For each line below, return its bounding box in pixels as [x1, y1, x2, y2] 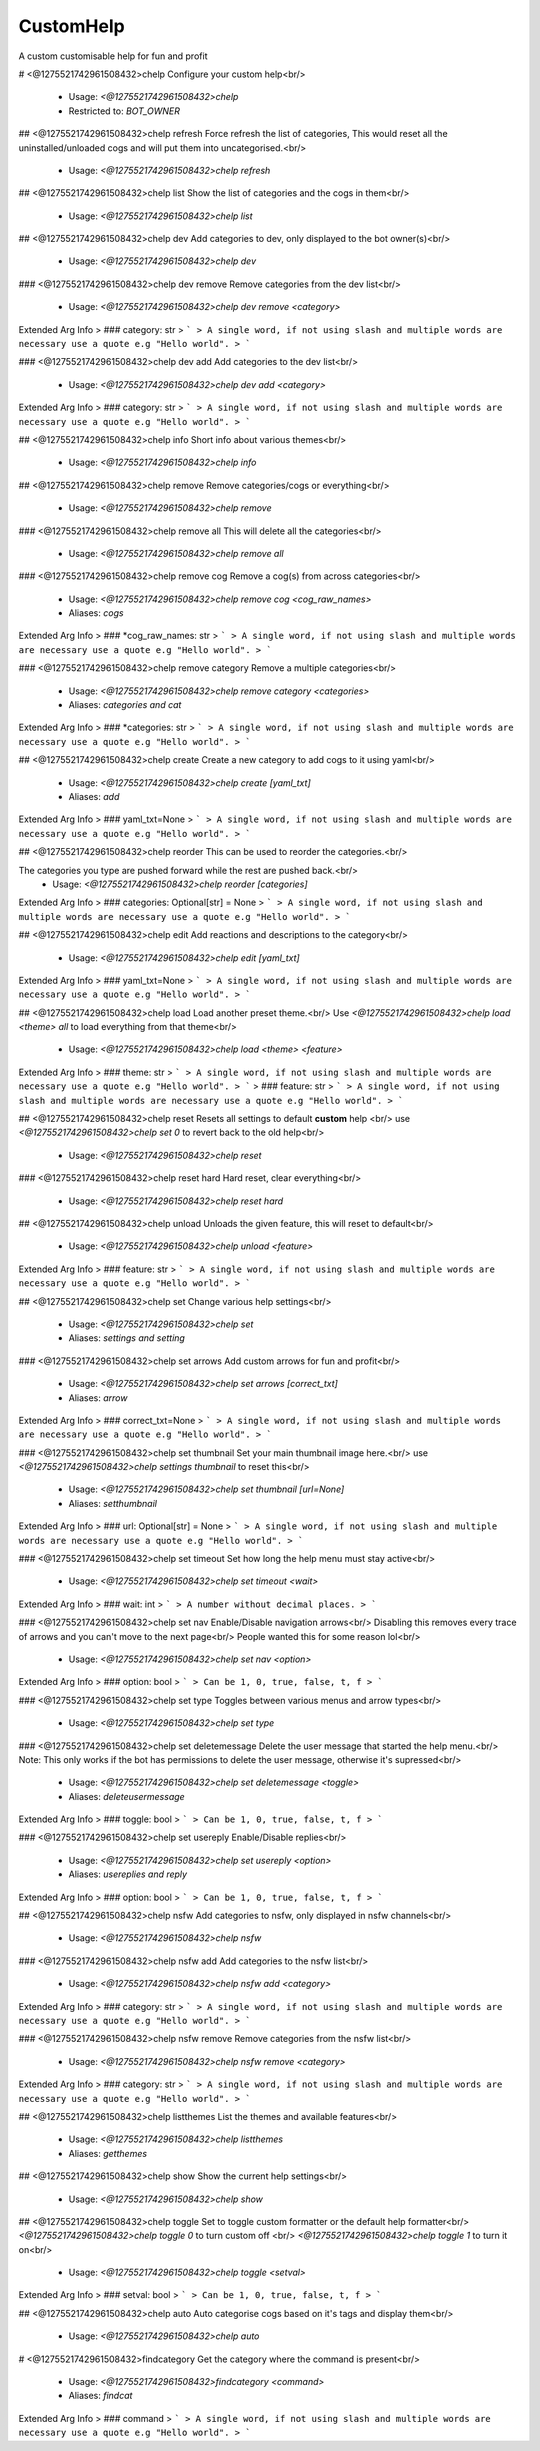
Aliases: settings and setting [68, 1332, 185, 1344]
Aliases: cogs [68, 607, 124, 619]
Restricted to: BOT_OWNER [68, 105, 180, 117]
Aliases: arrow [68, 1391, 128, 1404]
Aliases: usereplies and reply [68, 1868, 188, 1880]
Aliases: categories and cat [68, 699, 182, 711]
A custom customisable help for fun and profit [18, 50, 208, 62]
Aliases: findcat [68, 2390, 133, 2402]
